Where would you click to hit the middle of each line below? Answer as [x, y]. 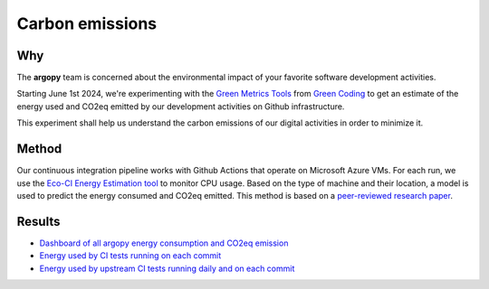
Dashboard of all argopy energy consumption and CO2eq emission [164, 243]
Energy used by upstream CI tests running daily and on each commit [167, 268]
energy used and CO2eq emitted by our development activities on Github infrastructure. [181, 106]
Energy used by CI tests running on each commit [130, 256]
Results [38, 221]
